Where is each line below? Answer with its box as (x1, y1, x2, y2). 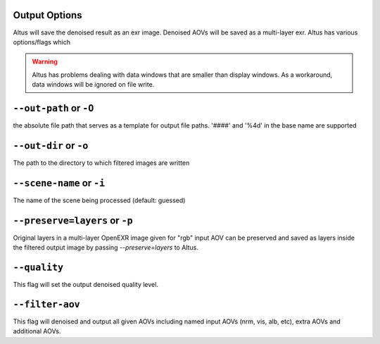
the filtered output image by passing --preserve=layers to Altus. (13, 243, 198, 252)
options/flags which (13, 37, 70, 46)
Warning (32, 57, 58, 66)
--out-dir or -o (13, 140, 89, 152)
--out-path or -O (13, 102, 94, 114)
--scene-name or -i (13, 177, 106, 189)
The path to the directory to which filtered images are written (13, 159, 190, 167)
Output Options (13, 9, 82, 21)
